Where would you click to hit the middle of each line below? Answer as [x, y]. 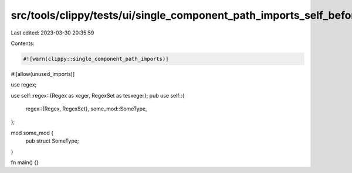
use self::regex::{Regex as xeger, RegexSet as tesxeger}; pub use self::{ [98, 95]
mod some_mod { [32, 133]
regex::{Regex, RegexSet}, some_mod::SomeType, [86, 109]
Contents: [23, 43]
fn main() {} [25, 162]
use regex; [24, 85]
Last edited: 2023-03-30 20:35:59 [53, 33]
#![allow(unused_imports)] [43, 74]
